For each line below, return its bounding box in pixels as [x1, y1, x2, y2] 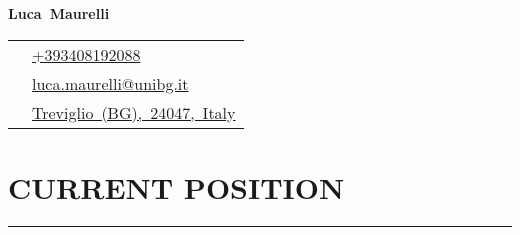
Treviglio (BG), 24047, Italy [32, 100, 236, 124]
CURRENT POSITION [8, 166, 345, 207]
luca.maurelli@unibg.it [32, 71, 189, 95]
